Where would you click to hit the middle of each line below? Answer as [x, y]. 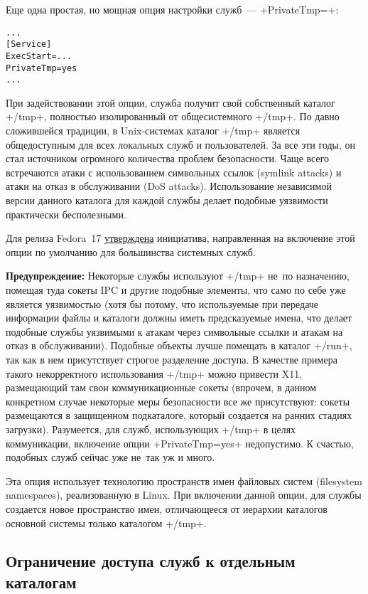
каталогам [41, 582]
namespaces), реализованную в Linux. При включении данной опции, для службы [184, 495]
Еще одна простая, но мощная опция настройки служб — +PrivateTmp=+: [172, 9]
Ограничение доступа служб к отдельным [151, 561]
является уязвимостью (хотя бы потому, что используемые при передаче [162, 303]
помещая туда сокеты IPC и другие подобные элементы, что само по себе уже [176, 290]
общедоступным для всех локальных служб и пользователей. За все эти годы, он [181, 144]
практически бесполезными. [66, 214]
